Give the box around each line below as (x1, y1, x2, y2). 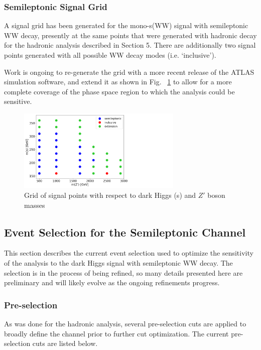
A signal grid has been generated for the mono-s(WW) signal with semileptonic (4, 20, 248, 31)
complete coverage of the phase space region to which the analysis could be (4, 86, 235, 96)
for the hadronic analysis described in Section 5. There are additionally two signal (4, 40, 256, 50)
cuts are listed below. (32, 338, 98, 348)
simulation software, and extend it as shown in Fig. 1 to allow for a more (4, 76, 232, 87)
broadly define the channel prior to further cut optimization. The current (4, 328, 229, 338)
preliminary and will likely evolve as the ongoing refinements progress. (4, 277, 220, 288)
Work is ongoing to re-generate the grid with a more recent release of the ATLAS (4, 66, 254, 77)
